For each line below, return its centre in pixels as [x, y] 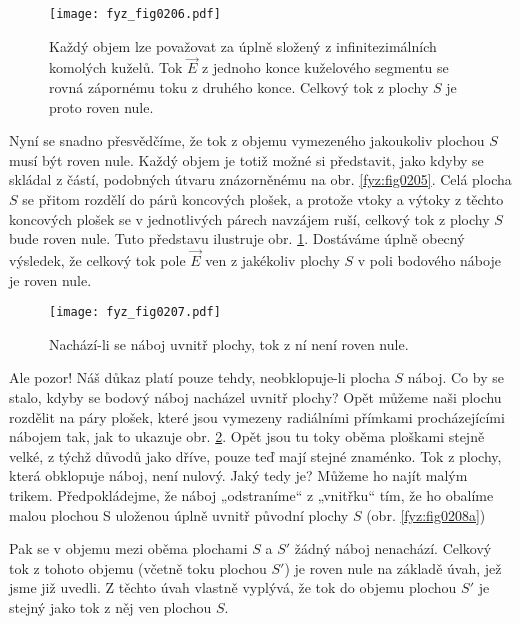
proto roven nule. [101, 106]
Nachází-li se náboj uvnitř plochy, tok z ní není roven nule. [229, 343]
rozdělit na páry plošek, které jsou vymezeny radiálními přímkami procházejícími [257, 416]
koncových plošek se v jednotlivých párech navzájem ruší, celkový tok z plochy [249, 218]
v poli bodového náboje [429, 260]
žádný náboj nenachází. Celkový [393, 548]
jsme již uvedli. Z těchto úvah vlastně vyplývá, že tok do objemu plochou [233, 587]
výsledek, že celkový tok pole [97, 260]
